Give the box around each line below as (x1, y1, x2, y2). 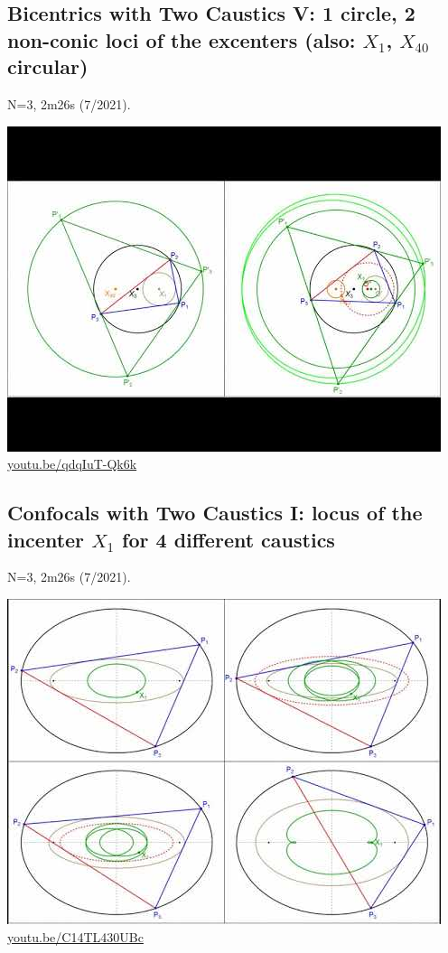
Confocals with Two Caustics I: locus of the (7, 499, 423, 527)
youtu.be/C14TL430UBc (7, 927, 144, 946)
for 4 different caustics (122, 525, 335, 553)
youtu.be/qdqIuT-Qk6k (7, 454, 137, 473)
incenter (7, 525, 85, 553)
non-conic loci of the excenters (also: (7, 25, 356, 53)
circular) (7, 52, 89, 80)
